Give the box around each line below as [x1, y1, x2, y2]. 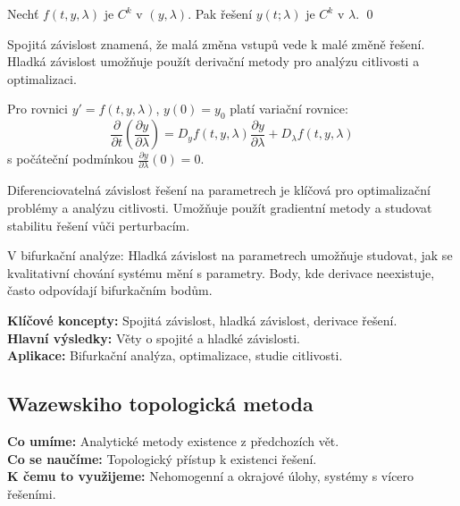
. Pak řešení [188, 4, 253, 22]
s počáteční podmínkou [7, 149, 134, 168]
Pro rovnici [7, 99, 68, 118]
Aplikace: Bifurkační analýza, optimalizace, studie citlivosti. [7, 346, 343, 365]
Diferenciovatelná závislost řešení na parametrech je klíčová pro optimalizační [7, 181, 431, 199]
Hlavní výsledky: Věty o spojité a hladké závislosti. [7, 328, 300, 347]
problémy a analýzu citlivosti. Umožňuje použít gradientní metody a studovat [7, 198, 432, 217]
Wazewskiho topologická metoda [7, 390, 314, 417]
